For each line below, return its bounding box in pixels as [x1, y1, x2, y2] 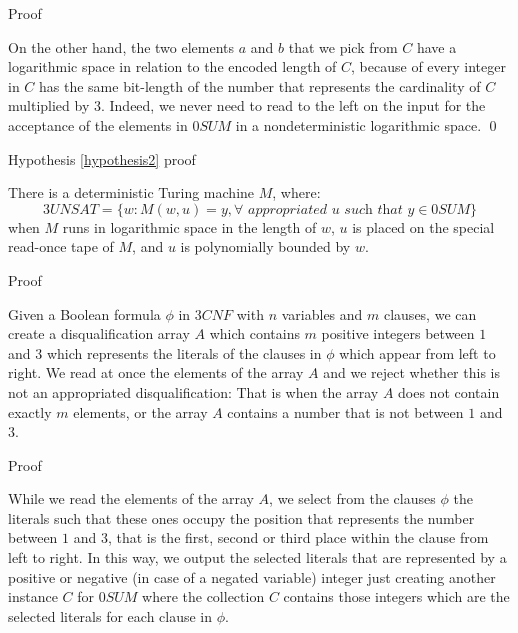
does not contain [398, 381, 500, 402]
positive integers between [321, 323, 475, 344]
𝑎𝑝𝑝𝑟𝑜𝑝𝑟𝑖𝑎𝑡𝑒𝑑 [247, 202, 328, 217]
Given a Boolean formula [8, 303, 161, 324]
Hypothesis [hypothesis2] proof [8, 148, 196, 169]
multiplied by [8, 95, 90, 116]
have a [416, 36, 457, 57]
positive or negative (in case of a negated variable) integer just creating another [8, 566, 496, 587]
